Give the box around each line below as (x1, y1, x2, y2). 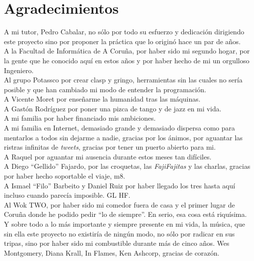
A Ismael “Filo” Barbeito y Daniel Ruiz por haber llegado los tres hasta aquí (4, 180, 235, 190)
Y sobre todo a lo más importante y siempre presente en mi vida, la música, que (4, 219, 245, 229)
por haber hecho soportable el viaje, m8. (4, 171, 126, 181)
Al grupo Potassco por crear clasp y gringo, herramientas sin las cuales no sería (4, 75, 243, 85)
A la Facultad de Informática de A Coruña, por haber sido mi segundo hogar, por (4, 46, 250, 56)
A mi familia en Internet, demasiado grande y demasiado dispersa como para (4, 123, 235, 133)
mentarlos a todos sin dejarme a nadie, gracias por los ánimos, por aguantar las (4, 132, 243, 142)
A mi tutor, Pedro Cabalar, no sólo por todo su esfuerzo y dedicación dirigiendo (4, 26, 244, 37)
